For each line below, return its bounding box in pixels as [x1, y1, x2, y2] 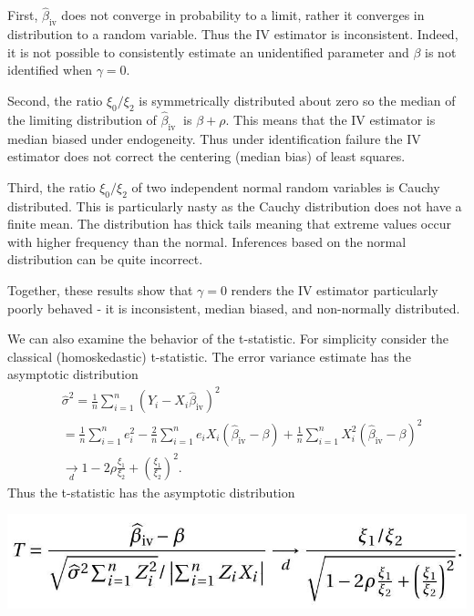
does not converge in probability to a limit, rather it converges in [61, 5, 425, 25]
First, [7, 5, 38, 25]
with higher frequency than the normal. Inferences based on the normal [7, 231, 407, 251]
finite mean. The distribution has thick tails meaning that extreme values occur [7, 214, 451, 233]
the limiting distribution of [7, 109, 157, 128]
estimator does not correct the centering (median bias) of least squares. [7, 147, 406, 166]
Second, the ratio [7, 90, 103, 109]
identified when [7, 60, 92, 79]
